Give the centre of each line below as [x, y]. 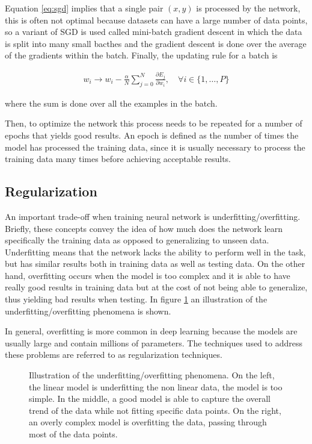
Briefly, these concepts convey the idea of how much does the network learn [144, 228]
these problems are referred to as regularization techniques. [114, 355]
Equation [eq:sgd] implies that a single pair [84, 8]
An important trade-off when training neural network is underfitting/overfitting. [153, 216]
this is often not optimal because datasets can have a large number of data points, [156, 20]
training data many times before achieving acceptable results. [118, 159]
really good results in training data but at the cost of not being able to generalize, [156, 287]
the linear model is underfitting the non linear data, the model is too [156, 386]
